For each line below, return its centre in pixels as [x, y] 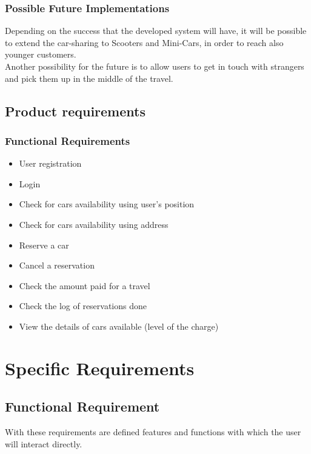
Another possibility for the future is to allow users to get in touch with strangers [155, 66]
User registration [50, 163]
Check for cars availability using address [94, 224]
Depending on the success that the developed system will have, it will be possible [156, 31]
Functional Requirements [68, 140]
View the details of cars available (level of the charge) [119, 326]
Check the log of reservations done [83, 306]
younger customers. [41, 54]
